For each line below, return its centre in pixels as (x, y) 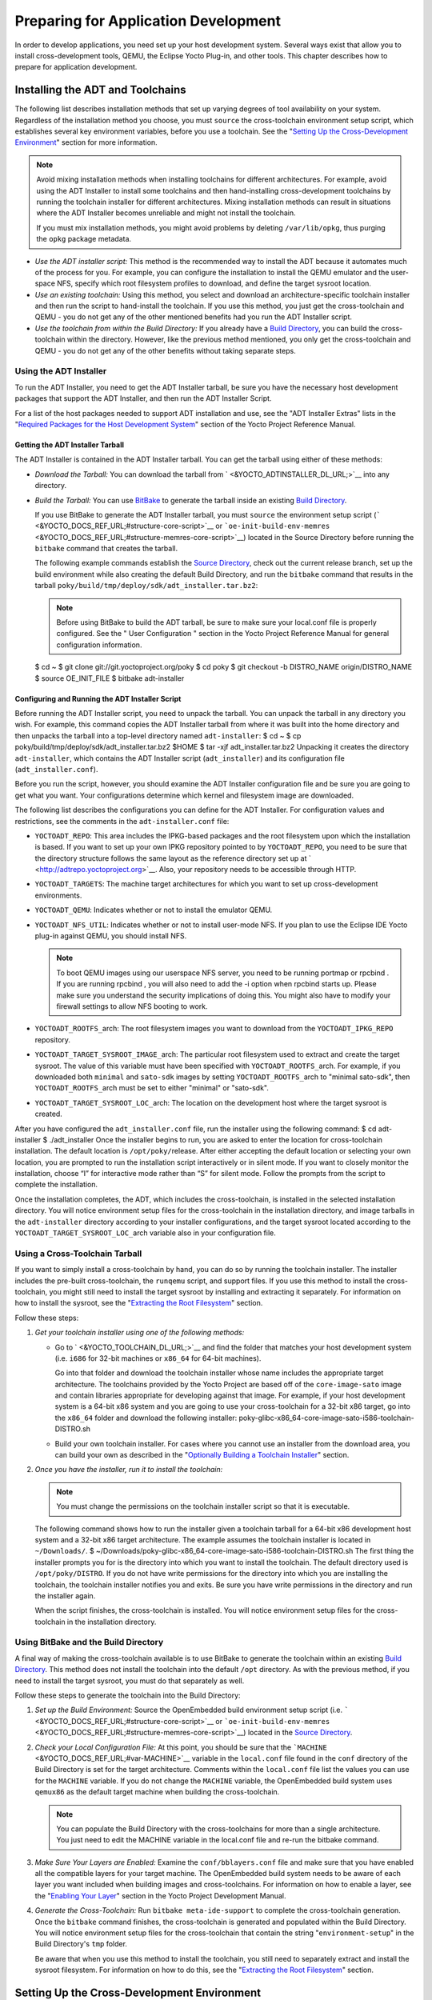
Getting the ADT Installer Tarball (69, 445)
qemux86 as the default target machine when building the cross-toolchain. (157, 1792)
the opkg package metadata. (84, 239)
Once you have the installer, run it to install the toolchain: (129, 1470)
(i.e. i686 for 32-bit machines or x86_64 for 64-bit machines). (158, 1358)
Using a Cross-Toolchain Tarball (78, 1254)
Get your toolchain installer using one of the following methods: (140, 1333)
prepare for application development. (76, 67)
